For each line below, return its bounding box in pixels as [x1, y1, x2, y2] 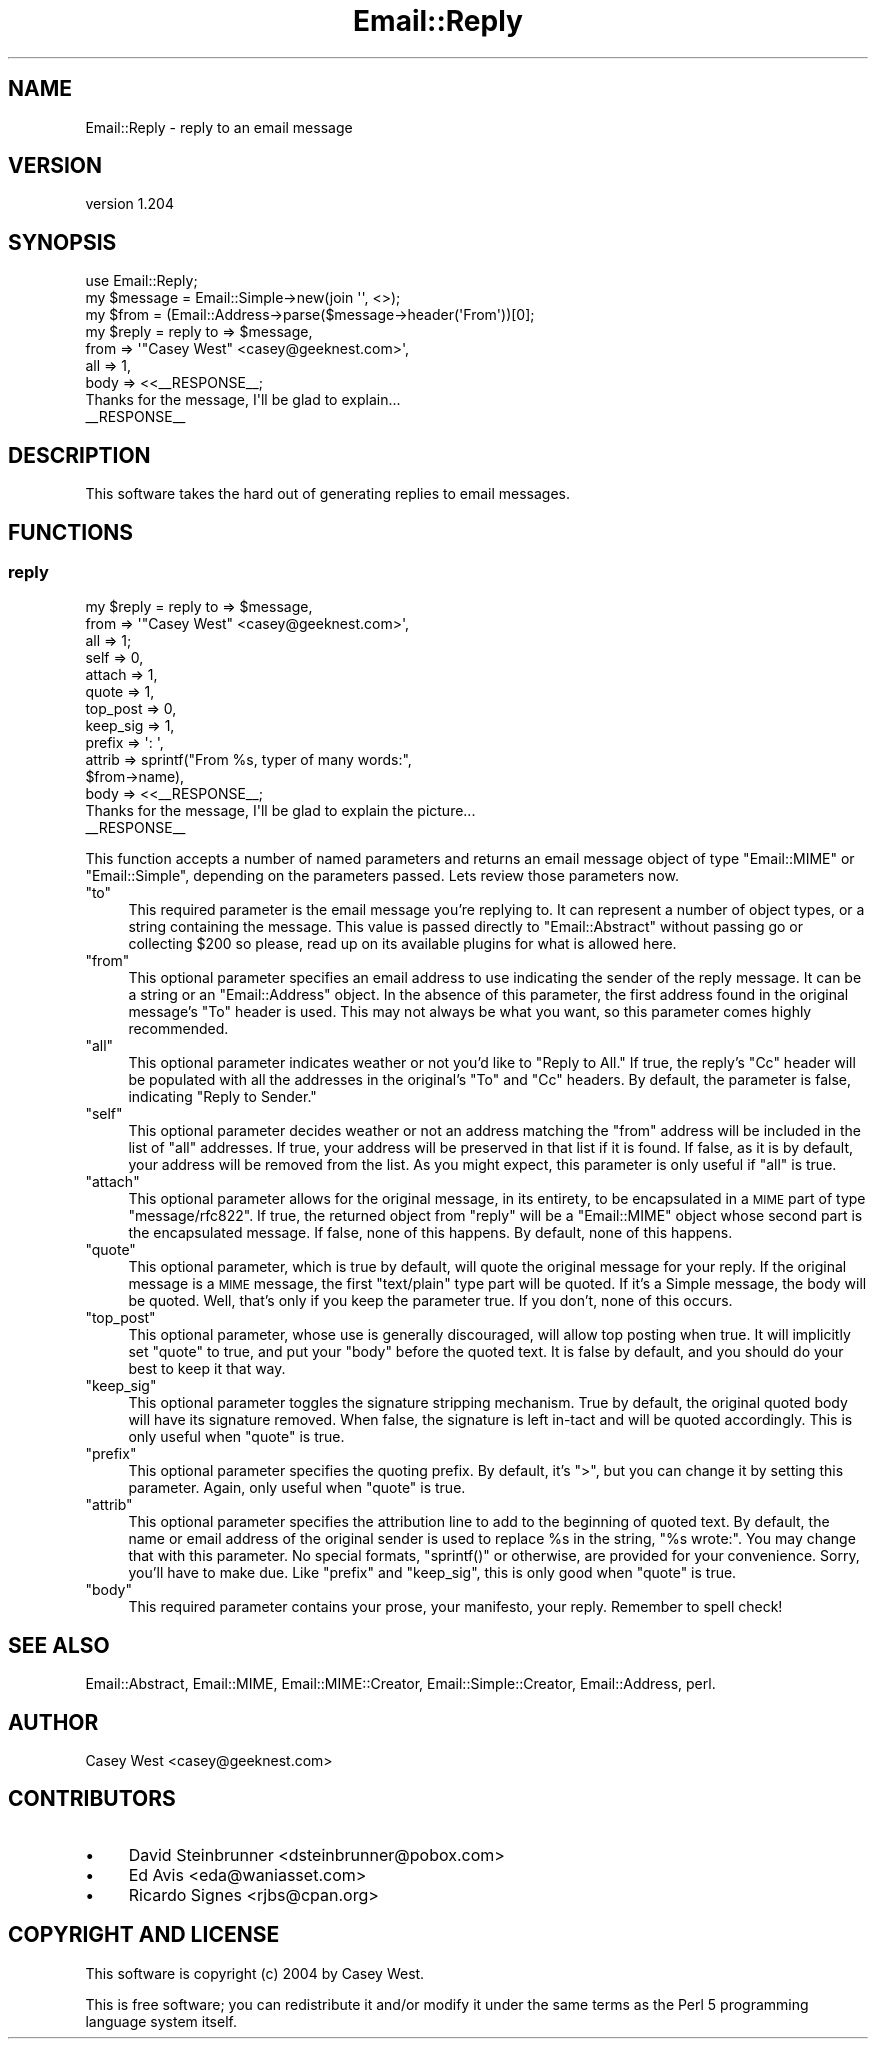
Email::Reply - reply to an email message [85, 118, 353, 136]
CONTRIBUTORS [8, 1786, 176, 1812]
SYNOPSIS [8, 229, 117, 255]
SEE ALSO [8, 1632, 110, 1658]
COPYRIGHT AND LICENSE [8, 1922, 280, 1948]
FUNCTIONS [8, 519, 134, 545]
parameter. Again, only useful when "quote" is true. [128, 1479, 466, 1497]
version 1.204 [85, 195, 174, 213]
